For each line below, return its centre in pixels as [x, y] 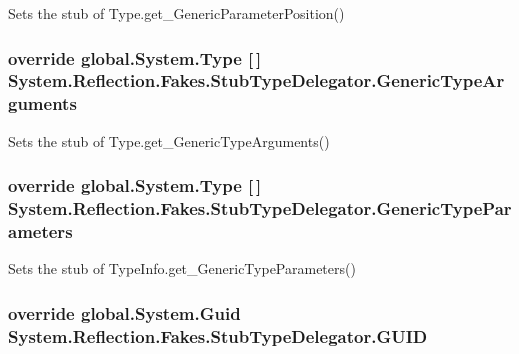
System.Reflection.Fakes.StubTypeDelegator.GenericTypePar [260, 208]
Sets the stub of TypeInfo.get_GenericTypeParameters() [182, 268]
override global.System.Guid [124, 312]
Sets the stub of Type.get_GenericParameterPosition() [176, 13]
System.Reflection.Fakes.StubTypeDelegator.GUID [218, 335]
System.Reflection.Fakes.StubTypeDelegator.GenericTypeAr [256, 80]
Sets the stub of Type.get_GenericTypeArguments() [169, 140]
